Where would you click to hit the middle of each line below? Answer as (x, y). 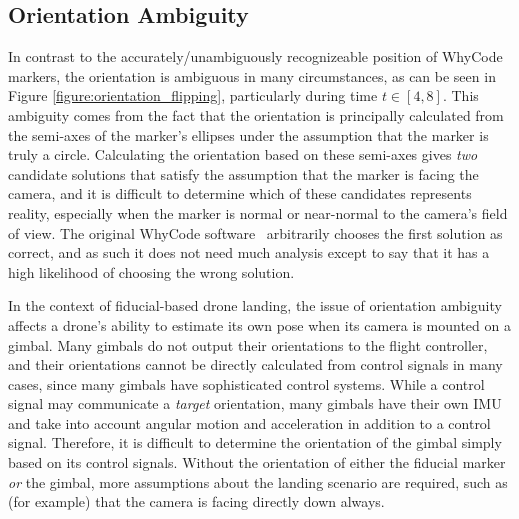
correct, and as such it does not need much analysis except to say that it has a (249, 252)
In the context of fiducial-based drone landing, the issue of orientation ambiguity (255, 305)
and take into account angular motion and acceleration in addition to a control (249, 422)
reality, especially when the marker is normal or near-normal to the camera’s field (258, 212)
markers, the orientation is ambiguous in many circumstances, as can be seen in (252, 75)
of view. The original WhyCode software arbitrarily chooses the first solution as (255, 232)
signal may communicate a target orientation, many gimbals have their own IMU (255, 403)
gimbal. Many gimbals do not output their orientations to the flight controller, (248, 344)
